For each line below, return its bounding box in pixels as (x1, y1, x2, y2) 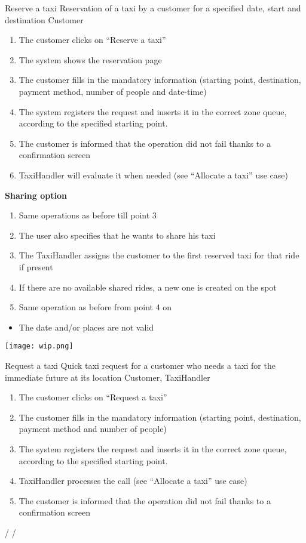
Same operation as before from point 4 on (19, 301, 172, 313)
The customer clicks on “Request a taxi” (19, 391, 167, 403)
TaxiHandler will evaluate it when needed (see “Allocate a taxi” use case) (19, 168, 288, 181)
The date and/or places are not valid (19, 320, 154, 333)
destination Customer (5, 13, 84, 26)
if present (19, 260, 53, 273)
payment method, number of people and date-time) (19, 85, 207, 97)
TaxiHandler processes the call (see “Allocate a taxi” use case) (19, 474, 247, 487)
